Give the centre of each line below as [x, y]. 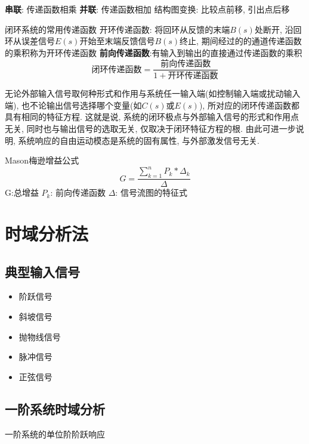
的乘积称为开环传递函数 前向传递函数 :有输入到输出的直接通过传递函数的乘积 [154, 52]
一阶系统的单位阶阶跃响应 [55, 434]
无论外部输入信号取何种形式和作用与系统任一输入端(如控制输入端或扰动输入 [153, 93]
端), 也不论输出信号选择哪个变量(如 [73, 105]
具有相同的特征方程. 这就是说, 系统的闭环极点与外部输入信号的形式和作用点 [152, 117]
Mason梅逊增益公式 [42, 160]
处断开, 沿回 [278, 29]
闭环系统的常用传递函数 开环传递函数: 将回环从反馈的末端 [118, 29]
